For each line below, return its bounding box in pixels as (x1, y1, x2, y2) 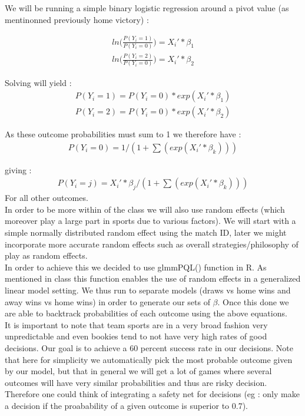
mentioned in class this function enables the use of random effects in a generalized (5, 272, 301, 285)
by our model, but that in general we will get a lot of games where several (5, 365, 272, 377)
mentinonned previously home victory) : (5, 13, 149, 25)
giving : (5, 163, 32, 176)
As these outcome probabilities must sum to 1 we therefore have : (5, 128, 241, 140)
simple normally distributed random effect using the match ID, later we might (5, 226, 287, 238)
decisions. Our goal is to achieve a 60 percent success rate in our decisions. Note (5, 341, 293, 354)
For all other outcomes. (5, 192, 88, 204)
